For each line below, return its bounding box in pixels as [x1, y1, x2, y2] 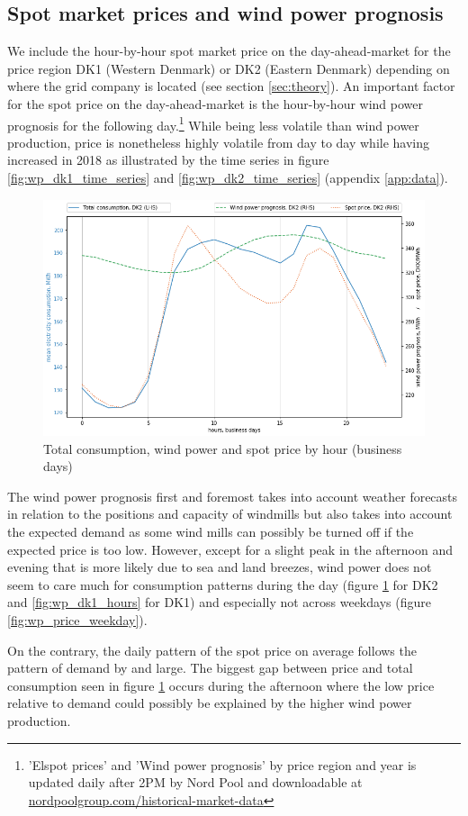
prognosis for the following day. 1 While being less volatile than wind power [7, 113, 419, 134]
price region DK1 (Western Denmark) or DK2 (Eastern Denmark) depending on [7, 59, 450, 77]
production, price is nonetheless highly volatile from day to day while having [7, 132, 429, 151]
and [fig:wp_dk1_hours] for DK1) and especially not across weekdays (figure [7, 593, 431, 612]
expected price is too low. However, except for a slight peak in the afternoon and [7, 539, 453, 558]
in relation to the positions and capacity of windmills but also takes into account [7, 504, 453, 523]
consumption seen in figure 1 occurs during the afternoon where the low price [7, 675, 435, 694]
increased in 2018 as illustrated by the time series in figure [7, 150, 329, 169]
